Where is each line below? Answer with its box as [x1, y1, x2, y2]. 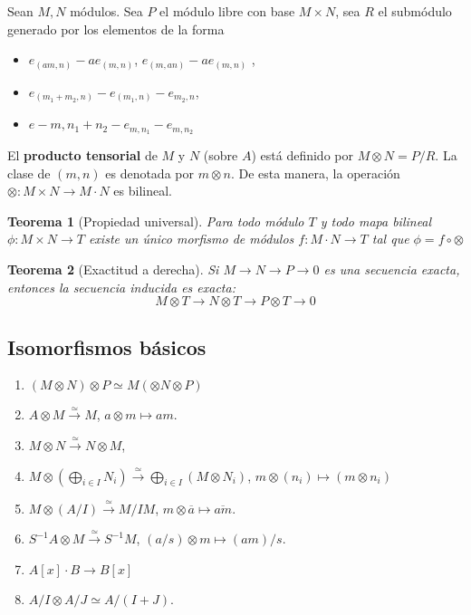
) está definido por [251, 146, 353, 165]
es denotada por [105, 163, 194, 182]
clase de [7, 163, 51, 182]
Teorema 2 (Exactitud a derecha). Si [7, 260, 219, 279]
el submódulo [378, 2, 452, 20]
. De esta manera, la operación [230, 163, 400, 182]
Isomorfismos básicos [7, 332, 207, 360]
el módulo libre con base [159, 2, 295, 20]
